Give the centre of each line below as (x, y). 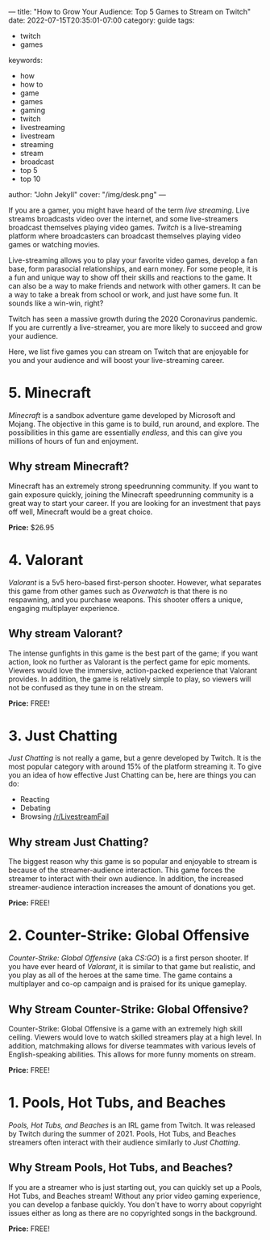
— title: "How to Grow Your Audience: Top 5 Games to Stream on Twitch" (130, 12)
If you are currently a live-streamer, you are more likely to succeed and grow (135, 327)
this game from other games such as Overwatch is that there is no (118, 591)
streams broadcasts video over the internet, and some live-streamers (123, 219)
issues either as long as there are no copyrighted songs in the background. (133, 1213)
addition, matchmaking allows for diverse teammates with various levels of (132, 1046)
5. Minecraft (50, 393)
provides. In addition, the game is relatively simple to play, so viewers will (130, 679)
